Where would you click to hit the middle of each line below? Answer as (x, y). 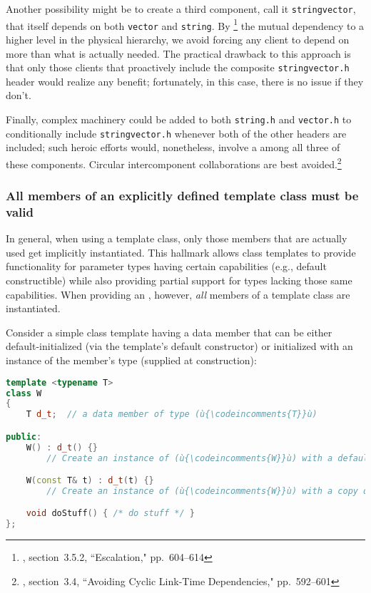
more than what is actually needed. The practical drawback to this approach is (178, 53)
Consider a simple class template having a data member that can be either (169, 332)
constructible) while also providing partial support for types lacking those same (179, 280)
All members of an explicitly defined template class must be (182, 196)
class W (24, 393)
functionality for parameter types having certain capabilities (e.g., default (166, 266)
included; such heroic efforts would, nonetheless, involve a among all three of (173, 147)
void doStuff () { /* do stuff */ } (110, 514)
